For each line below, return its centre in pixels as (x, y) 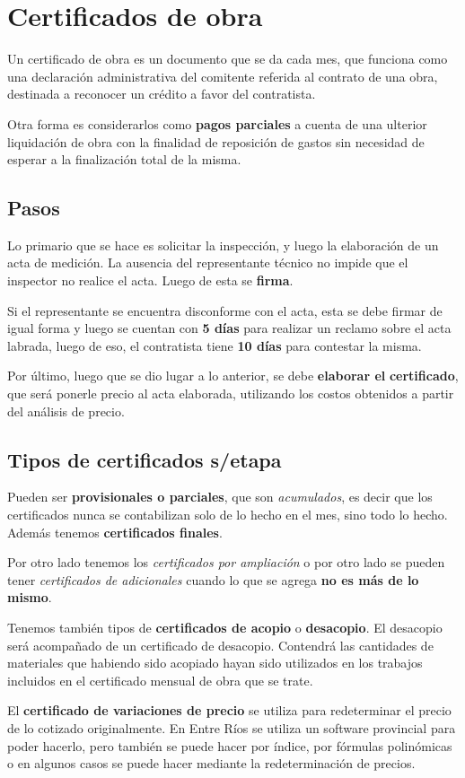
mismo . (30, 597)
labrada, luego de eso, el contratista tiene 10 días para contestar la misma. (215, 345)
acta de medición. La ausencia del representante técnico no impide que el (208, 262)
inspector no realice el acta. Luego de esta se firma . (150, 280)
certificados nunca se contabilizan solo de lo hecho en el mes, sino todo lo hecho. (228, 515)
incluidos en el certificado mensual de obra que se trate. (160, 680)
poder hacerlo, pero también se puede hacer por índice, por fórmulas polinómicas (230, 745)
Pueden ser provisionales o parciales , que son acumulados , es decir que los (220, 497)
